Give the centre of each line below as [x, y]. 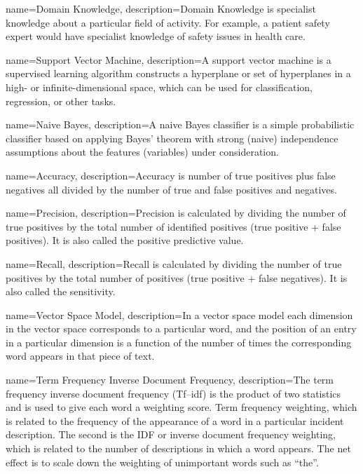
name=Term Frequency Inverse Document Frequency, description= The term [170, 380]
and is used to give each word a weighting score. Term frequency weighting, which [181, 407]
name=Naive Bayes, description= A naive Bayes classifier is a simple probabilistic [180, 124]
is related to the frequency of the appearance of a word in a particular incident [175, 420]
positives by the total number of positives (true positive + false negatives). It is [177, 277]
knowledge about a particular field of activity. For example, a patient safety [168, 22]
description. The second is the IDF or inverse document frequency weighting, [171, 434]
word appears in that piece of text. [80, 356]
